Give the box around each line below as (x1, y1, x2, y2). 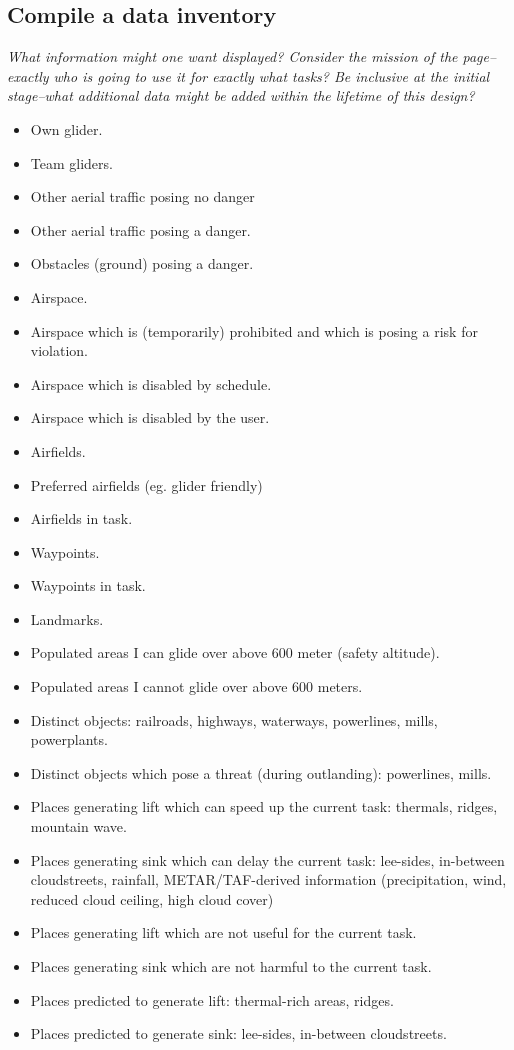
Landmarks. (30, 608, 104, 629)
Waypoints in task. (30, 575, 146, 596)
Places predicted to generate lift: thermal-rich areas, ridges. (30, 989, 394, 1010)
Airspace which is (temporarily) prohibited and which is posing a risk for (30, 320, 478, 341)
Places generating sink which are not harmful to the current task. (30, 956, 432, 977)
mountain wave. (30, 816, 127, 837)
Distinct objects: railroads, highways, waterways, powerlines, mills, (30, 709, 438, 730)
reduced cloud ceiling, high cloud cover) (30, 888, 274, 909)
